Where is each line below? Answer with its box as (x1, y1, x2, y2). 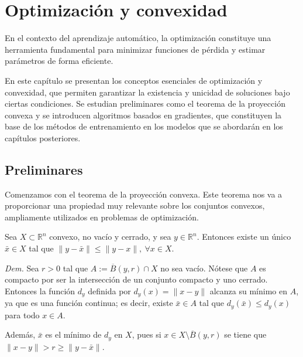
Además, (5, 328, 36, 341)
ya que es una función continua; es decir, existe (5, 297, 173, 309)
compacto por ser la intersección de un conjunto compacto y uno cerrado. (5, 273, 268, 285)
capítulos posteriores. (5, 131, 81, 144)
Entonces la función (5, 284, 75, 297)
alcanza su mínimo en (209, 284, 287, 297)
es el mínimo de (45, 328, 102, 341)
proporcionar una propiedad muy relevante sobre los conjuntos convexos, (5, 199, 265, 212)
